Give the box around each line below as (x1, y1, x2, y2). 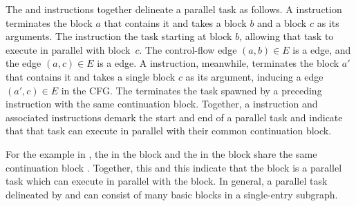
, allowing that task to (239, 29, 334, 43)
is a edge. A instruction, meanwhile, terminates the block (97, 56, 339, 70)
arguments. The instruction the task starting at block (6, 29, 232, 43)
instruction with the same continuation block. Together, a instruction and (6, 96, 318, 111)
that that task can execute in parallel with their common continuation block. (6, 123, 332, 138)
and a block (257, 15, 307, 30)
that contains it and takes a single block (6, 69, 176, 83)
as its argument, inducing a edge (185, 69, 324, 83)
